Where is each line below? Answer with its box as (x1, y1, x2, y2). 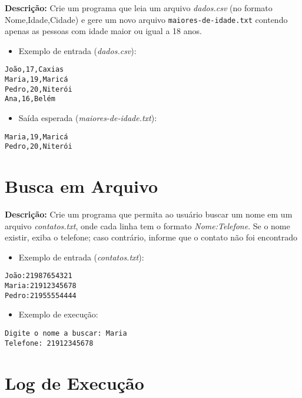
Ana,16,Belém (5, 95, 55, 103)
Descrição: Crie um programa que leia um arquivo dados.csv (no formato (5, 2, 273, 14)
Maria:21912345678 (5, 282, 77, 290)
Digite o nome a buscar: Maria (5, 329, 127, 338)
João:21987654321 (5, 272, 72, 280)
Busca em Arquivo (5, 174, 158, 198)
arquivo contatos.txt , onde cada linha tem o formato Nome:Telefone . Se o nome (5, 219, 290, 232)
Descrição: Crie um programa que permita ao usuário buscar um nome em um (5, 208, 293, 220)
